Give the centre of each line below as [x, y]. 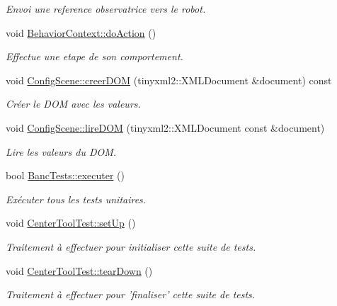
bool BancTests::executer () [65, 175]
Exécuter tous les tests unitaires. [76, 199]
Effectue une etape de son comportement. [95, 56]
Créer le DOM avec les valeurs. [73, 104]
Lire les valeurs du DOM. [61, 151]
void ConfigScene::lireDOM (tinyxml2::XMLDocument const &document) [165, 127]
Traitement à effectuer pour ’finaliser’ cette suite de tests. [131, 294]
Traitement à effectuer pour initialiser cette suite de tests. [131, 246]
